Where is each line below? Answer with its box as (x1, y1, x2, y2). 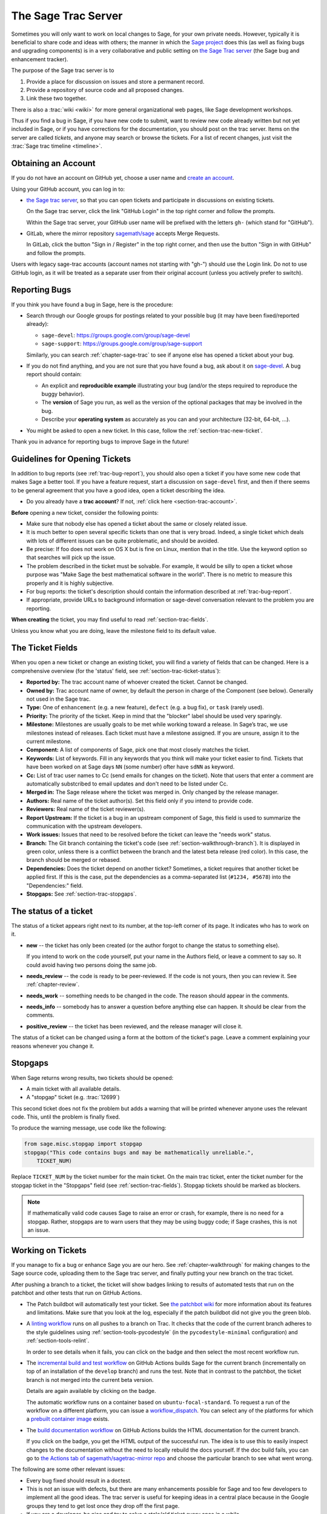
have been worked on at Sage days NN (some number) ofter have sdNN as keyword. (26, 763, 235, 770)
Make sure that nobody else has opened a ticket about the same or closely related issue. (26, 520, 248, 527)
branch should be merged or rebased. (26, 856, 121, 864)
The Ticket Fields (11, 643, 78, 653)
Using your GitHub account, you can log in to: (11, 185, 125, 193)
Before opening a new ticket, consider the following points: (11, 509, 159, 516)
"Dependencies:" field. (26, 882, 83, 889)
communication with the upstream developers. (26, 822, 142, 830)
